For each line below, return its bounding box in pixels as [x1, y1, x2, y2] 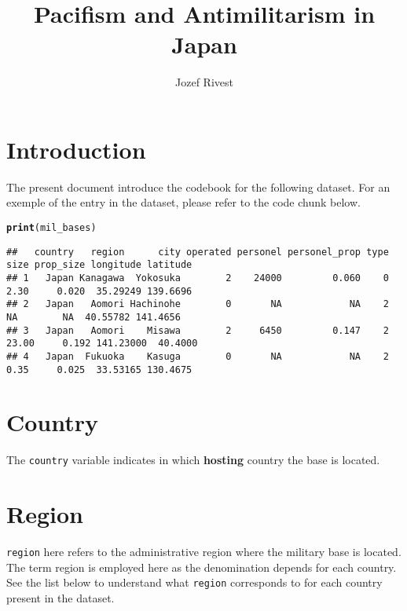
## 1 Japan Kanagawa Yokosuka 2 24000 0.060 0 [6, 273, 389, 284]
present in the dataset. [6, 590, 115, 606]
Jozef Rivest [175, 74, 233, 90]
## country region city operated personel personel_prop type [6, 246, 389, 258]
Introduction [6, 133, 146, 165]
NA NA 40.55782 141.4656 [6, 311, 181, 323]
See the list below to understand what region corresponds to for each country [6, 574, 383, 591]
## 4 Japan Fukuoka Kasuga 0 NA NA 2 [6, 350, 389, 362]
